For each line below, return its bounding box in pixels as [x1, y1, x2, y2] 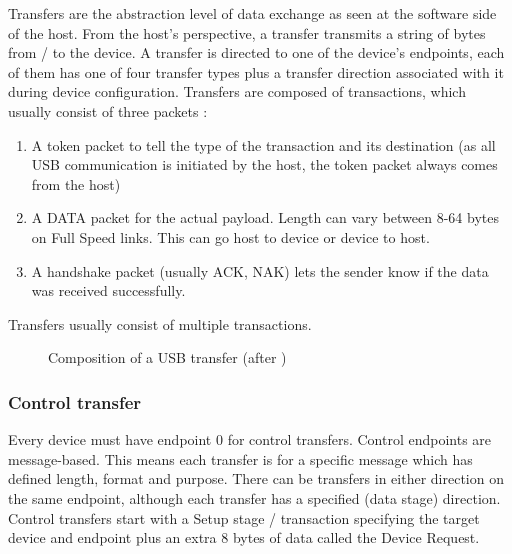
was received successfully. [31, 280, 186, 301]
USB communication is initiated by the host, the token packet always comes [31, 154, 498, 175]
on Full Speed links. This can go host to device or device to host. [31, 226, 430, 247]
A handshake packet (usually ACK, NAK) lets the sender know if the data [31, 260, 489, 281]
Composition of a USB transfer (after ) [48, 347, 287, 368]
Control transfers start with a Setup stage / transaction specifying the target [8, 507, 480, 528]
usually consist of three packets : [8, 100, 208, 121]
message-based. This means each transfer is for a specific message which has [8, 448, 473, 469]
